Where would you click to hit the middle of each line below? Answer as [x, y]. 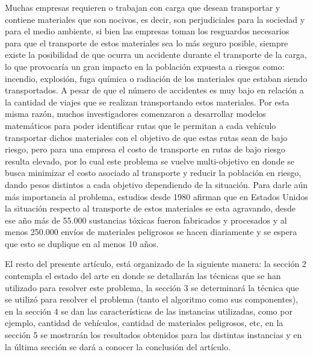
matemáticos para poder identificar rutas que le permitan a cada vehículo [141, 125]
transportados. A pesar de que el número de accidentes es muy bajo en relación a [154, 90]
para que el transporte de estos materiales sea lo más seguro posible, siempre [147, 42]
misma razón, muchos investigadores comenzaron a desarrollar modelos [135, 114]
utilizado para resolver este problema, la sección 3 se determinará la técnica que [152, 287]
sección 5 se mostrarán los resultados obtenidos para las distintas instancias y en [153, 335]
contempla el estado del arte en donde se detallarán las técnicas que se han [143, 276]
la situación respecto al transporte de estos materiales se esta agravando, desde [150, 208]
